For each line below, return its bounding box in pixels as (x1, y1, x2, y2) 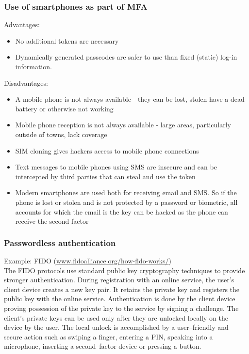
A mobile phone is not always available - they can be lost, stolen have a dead (15, 94, 245, 104)
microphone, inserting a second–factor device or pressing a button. (4, 341, 201, 351)
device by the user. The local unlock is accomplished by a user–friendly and (4, 322, 229, 332)
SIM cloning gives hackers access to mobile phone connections (15, 145, 199, 155)
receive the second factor (15, 216, 89, 226)
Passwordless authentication (4, 236, 116, 248)
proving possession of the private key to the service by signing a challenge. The (4, 303, 239, 313)
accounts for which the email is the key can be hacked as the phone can (15, 206, 228, 216)
